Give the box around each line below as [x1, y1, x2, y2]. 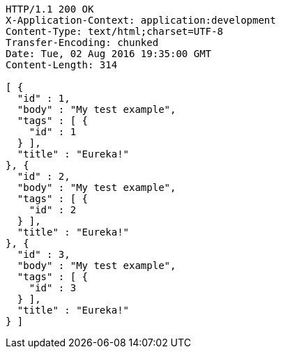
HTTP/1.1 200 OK [6, 3, 94, 15]
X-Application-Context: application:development [6, 15, 276, 26]
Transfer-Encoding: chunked [6, 37, 159, 48]
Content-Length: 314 [6, 59, 118, 70]
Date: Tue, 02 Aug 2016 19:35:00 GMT [6, 48, 212, 59]
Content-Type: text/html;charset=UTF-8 [6, 26, 223, 37]
